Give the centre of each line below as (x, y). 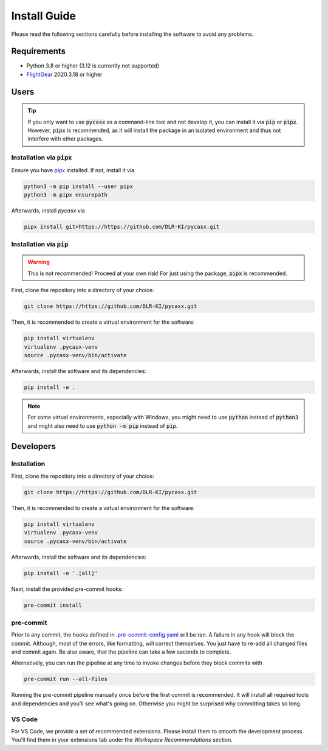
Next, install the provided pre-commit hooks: (67, 589)
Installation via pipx (42, 158)
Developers (33, 446)
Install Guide (43, 16)
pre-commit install (53, 605)
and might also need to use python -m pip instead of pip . (103, 425)
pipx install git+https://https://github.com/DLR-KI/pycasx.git (122, 226)
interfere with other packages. (65, 139)
